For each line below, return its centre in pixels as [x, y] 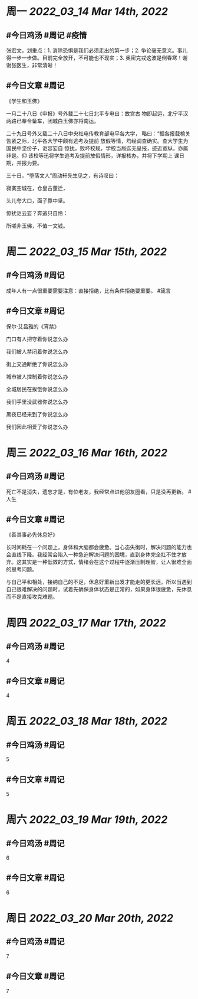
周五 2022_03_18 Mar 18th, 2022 [87, 721]
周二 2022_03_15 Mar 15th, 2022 [86, 252]
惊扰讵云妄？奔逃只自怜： [37, 213]
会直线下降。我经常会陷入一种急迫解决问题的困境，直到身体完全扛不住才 [94, 554]
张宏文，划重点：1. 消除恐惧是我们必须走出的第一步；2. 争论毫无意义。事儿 [97, 50]
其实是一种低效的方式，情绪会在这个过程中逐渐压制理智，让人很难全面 [107, 562]
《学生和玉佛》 [24, 101]
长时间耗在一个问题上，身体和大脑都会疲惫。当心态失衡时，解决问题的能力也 [99, 547]
